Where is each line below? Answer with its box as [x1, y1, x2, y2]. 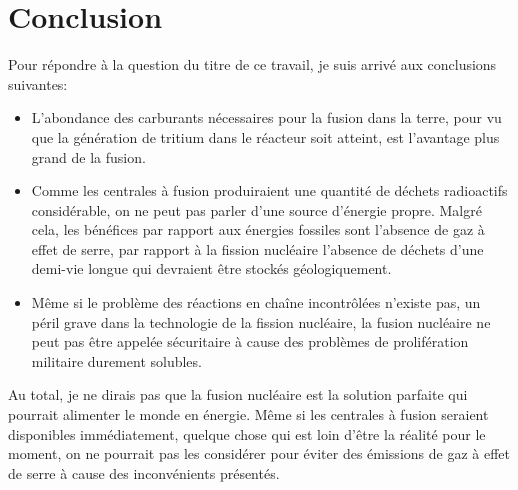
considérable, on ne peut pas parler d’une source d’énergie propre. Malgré [31, 199, 482, 220]
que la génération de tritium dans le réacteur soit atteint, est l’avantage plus [31, 126, 500, 147]
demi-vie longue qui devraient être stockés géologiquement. [31, 258, 392, 279]
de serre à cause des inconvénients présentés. [8, 462, 280, 483]
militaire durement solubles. [31, 350, 202, 371]
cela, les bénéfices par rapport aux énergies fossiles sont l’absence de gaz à [31, 219, 485, 240]
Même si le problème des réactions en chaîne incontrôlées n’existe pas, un [31, 292, 481, 313]
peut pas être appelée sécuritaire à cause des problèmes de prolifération [31, 331, 469, 352]
